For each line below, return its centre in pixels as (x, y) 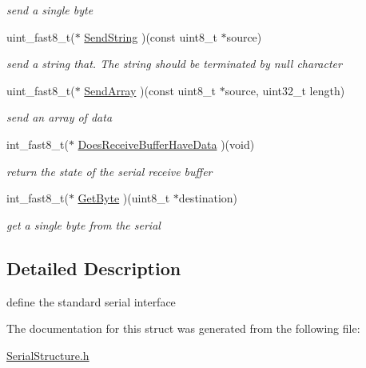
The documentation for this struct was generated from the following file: (183, 328)
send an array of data (60, 117)
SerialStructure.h (48, 355)
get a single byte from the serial (84, 224)
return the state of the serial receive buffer (109, 171)
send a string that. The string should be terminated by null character (174, 64)
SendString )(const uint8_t (151, 36)
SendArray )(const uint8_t (150, 90)
